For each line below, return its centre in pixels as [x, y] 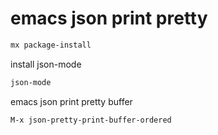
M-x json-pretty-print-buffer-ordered [91, 120]
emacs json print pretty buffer [71, 101]
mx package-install [51, 45]
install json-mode [46, 64]
